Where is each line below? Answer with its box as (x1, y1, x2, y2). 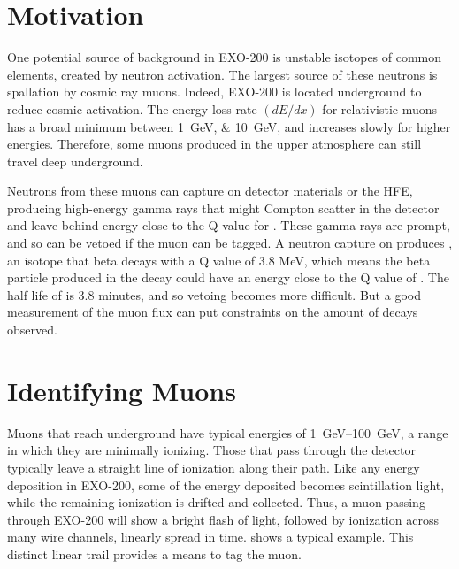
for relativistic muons (322, 99, 438, 118)
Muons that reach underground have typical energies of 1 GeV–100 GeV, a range (7, 423, 448, 442)
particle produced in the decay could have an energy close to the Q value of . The (7, 268, 449, 287)
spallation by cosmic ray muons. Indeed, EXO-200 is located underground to (7, 82, 422, 101)
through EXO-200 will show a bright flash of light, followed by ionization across (7, 510, 439, 528)
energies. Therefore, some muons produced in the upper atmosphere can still (7, 135, 422, 153)
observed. (7, 320, 57, 339)
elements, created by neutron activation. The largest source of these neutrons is (7, 65, 438, 83)
